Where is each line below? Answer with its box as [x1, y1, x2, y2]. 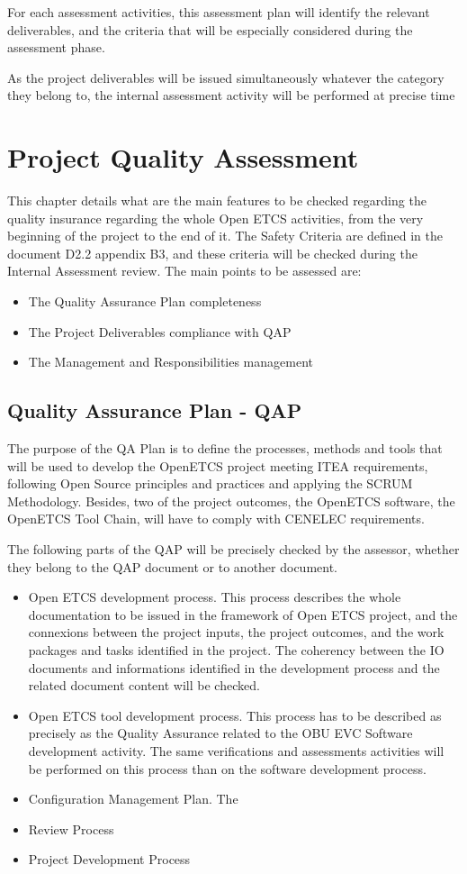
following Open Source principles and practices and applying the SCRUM [7, 474, 413, 493]
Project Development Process [28, 850, 191, 869]
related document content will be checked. [28, 676, 260, 695]
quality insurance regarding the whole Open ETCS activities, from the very [7, 208, 424, 227]
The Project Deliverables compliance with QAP [28, 322, 292, 341]
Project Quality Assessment [7, 139, 359, 176]
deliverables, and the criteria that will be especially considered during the [7, 20, 413, 39]
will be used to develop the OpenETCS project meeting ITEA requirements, [7, 456, 428, 475]
